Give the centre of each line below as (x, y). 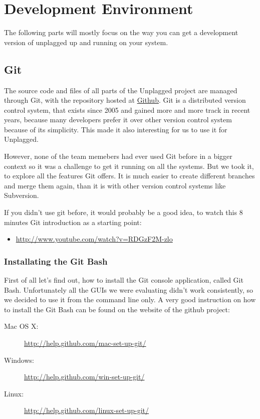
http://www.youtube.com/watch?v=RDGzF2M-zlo (94, 239)
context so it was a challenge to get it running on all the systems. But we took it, (129, 166)
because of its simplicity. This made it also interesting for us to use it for (116, 129)
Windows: (19, 360)
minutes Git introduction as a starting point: (73, 222)
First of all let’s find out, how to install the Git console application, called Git (124, 280)
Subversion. (22, 195)
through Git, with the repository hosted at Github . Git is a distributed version (125, 100)
